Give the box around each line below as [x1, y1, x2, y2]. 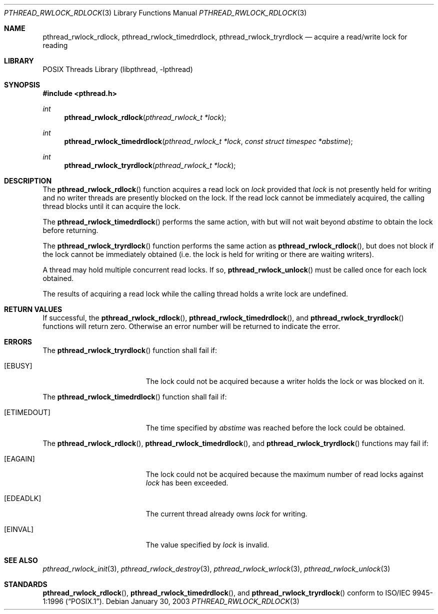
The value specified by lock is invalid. [145, 540, 269, 549]
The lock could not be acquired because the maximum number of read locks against [145, 470, 423, 478]
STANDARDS [4, 580, 47, 588]
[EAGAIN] [4, 454, 35, 463]
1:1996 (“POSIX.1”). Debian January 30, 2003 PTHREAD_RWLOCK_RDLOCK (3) [42, 597, 299, 605]
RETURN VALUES [4, 305, 62, 313]
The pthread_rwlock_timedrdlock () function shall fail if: [42, 392, 227, 401]
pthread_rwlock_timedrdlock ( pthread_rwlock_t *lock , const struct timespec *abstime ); [64, 137, 353, 145]
